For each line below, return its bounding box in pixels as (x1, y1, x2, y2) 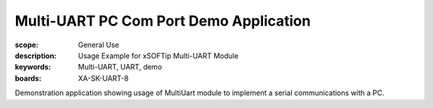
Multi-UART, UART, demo (78, 62, 163, 72)
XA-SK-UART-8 (78, 73, 129, 83)
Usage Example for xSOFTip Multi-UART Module (78, 50, 239, 60)
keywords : (14, 62, 51, 72)
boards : (14, 73, 42, 83)
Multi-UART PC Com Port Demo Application (14, 12, 311, 30)
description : (14, 50, 57, 60)
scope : (14, 40, 39, 50)
